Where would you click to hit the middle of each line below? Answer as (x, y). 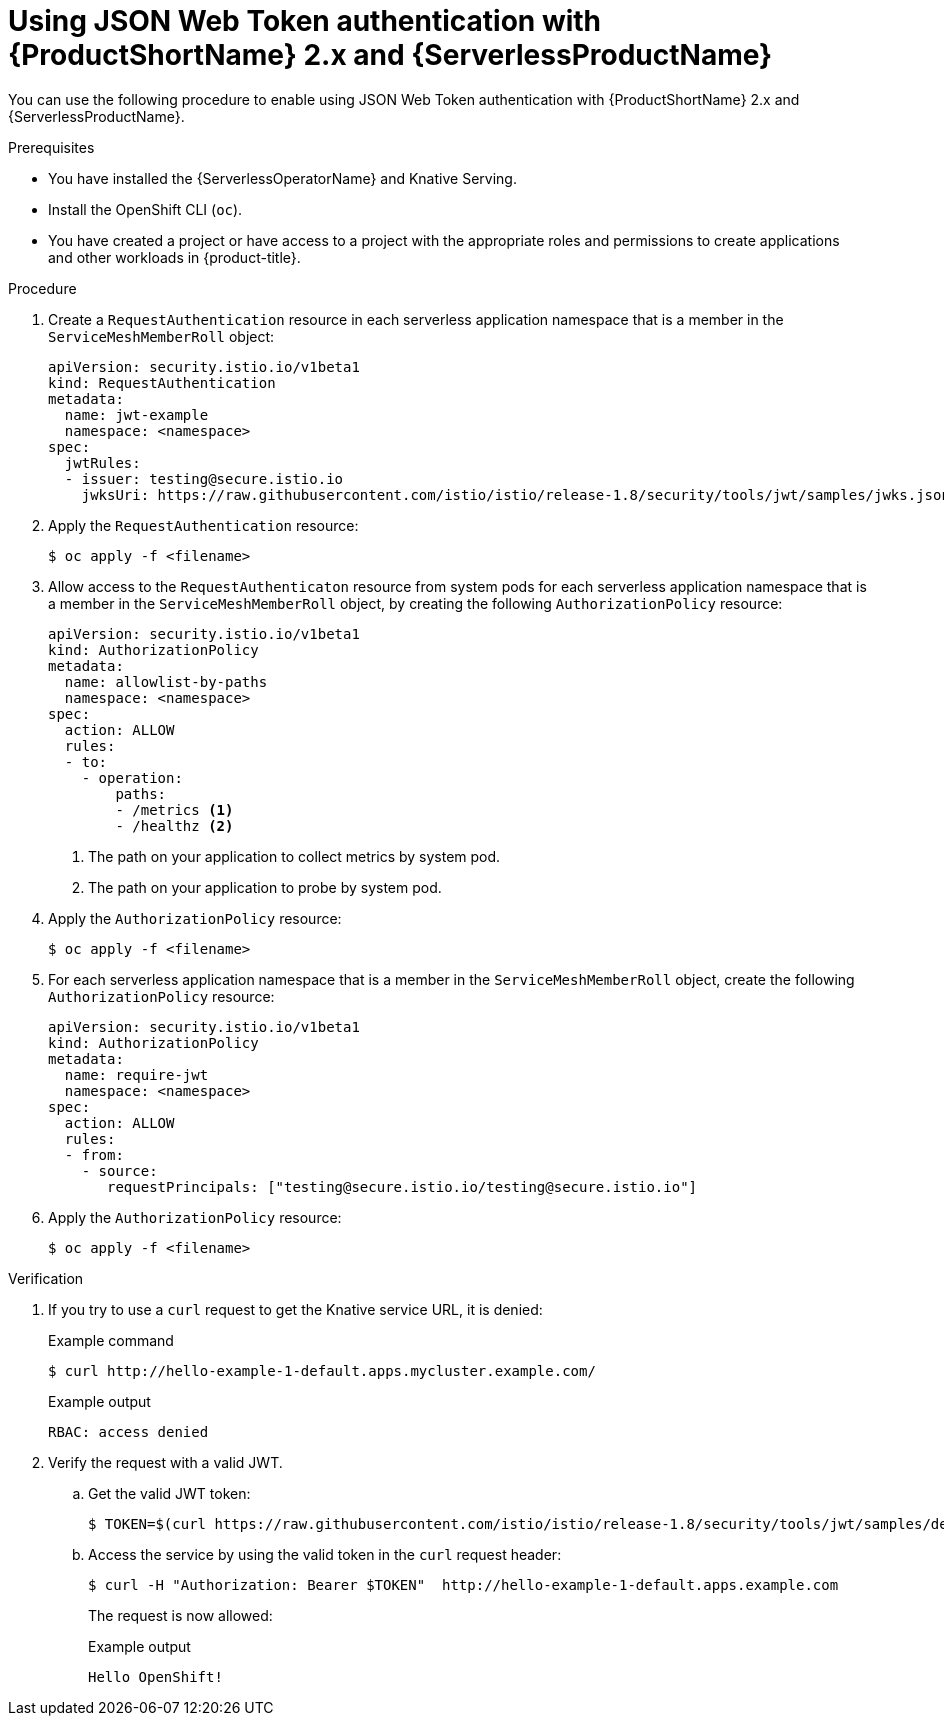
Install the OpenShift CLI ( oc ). (145, 209)
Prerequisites (51, 147)
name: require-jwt (136, 1074)
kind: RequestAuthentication (162, 382)
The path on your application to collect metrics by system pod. (294, 856)
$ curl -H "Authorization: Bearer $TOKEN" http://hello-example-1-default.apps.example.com (463, 1584)
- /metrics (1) (174, 809)
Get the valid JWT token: (169, 1493)
